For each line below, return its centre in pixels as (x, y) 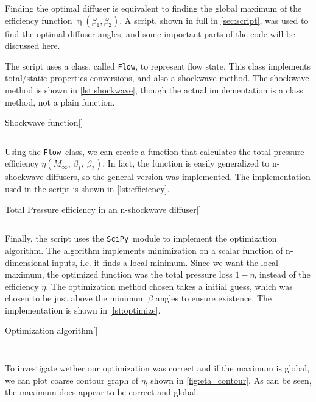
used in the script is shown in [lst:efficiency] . (87, 189)
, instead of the (282, 274)
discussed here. (33, 45)
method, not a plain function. (60, 102)
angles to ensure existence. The (214, 298)
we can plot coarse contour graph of (72, 380)
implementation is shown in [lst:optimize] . (83, 310)
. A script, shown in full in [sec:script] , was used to (214, 20)
